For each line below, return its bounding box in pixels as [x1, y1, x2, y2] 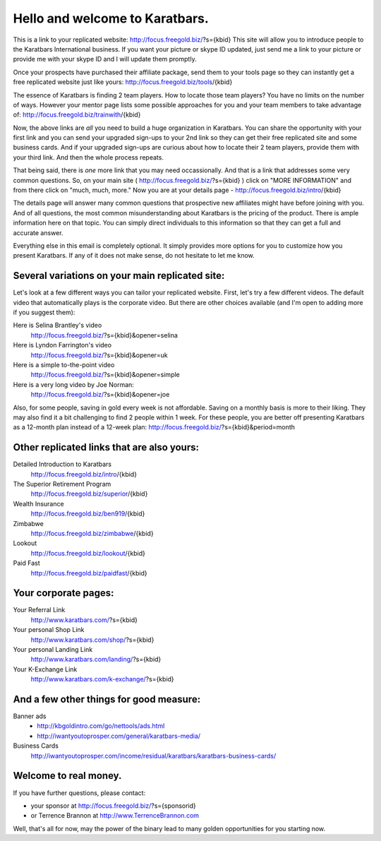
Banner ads [13, 712, 47, 720]
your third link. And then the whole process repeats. [13, 153, 164, 162]
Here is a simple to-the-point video [13, 361, 115, 369]
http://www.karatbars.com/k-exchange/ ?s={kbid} [30, 675, 174, 684]
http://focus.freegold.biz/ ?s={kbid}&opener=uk [30, 350, 169, 359]
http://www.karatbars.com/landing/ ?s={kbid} [30, 655, 162, 664]
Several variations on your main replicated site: [13, 270, 225, 282]
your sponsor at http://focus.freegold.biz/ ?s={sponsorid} [30, 801, 197, 810]
